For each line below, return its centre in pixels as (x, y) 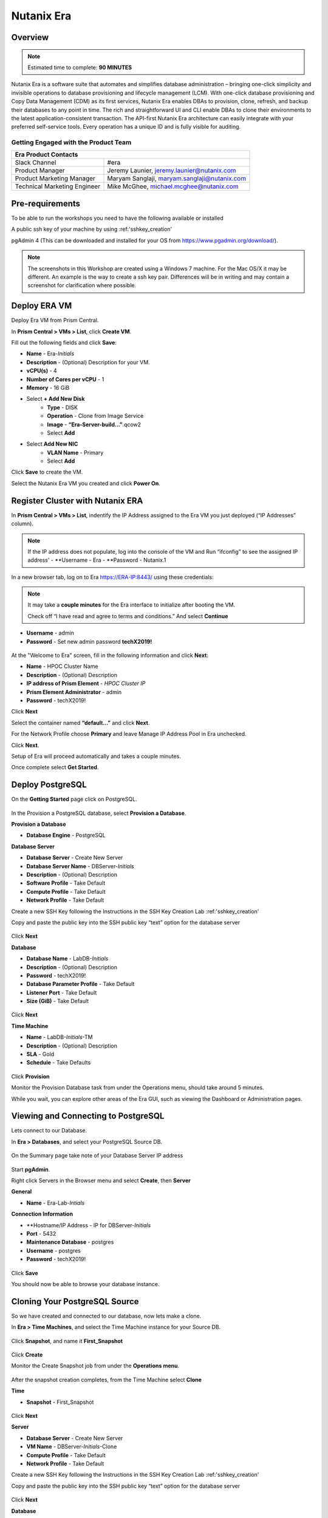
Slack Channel (36, 163)
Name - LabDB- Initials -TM (60, 1037)
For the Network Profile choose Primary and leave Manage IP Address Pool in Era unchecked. (129, 734)
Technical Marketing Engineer (57, 186)
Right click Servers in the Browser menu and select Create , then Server (101, 1180)
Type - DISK (63, 407)
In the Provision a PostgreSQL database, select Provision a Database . (99, 813)
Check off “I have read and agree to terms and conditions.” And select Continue (128, 616)
